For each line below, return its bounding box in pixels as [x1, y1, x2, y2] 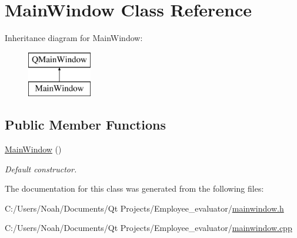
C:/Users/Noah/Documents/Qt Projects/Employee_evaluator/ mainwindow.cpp [5, 222, 292, 234]
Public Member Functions [5, 115, 166, 134]
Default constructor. [5, 162, 77, 175]
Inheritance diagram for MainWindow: [5, 32, 143, 44]
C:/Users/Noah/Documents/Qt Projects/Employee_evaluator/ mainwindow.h [5, 202, 284, 214]
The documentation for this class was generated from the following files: [5, 182, 264, 195]
